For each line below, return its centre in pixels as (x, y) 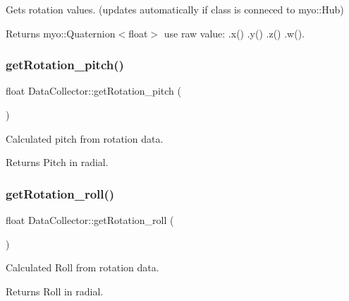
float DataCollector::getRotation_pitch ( (93, 91)
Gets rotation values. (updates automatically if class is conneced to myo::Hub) (175, 9)
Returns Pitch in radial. (57, 162)
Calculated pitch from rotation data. (85, 138)
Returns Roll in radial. (55, 291)
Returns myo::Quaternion (61, 33)
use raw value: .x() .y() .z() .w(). (234, 33)
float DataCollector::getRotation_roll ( (90, 220)
